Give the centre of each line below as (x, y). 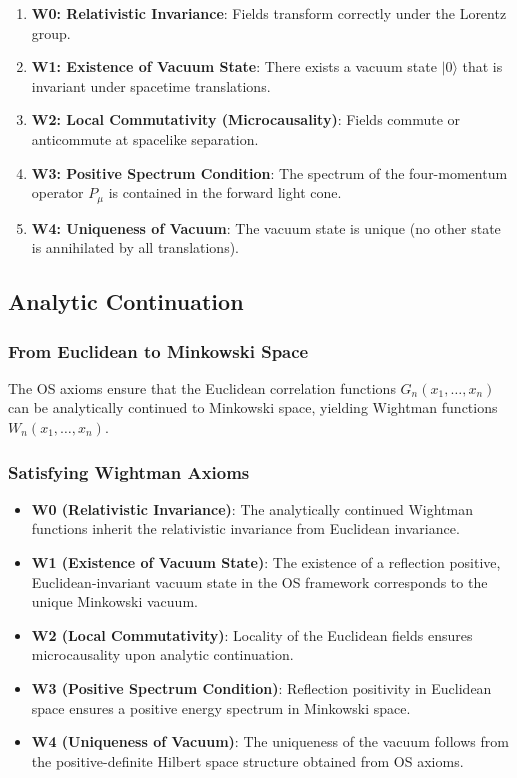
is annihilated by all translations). (135, 247)
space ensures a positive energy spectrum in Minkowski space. (221, 707)
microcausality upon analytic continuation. (162, 654)
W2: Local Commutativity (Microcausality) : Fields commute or (246, 119)
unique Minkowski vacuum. (114, 601)
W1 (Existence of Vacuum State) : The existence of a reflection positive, (266, 561)
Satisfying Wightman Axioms (129, 471)
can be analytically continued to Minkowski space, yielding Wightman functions (253, 407)
